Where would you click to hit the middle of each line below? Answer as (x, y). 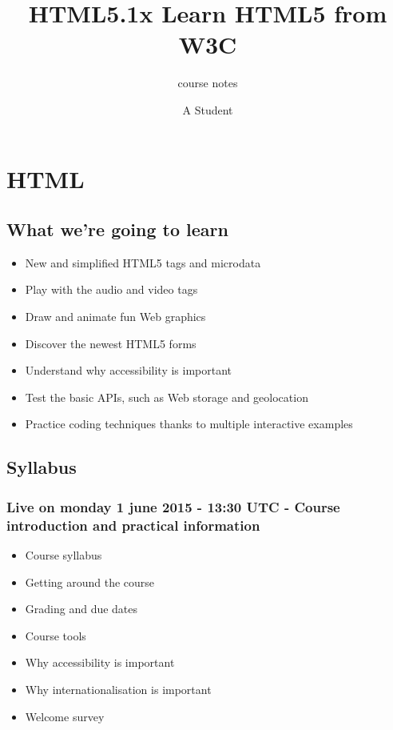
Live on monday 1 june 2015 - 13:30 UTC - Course (173, 506)
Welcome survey (65, 716)
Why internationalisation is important (118, 689)
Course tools (56, 635)
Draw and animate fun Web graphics (115, 317)
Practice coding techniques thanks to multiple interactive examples (189, 424)
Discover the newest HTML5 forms (111, 343)
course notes (208, 83)
